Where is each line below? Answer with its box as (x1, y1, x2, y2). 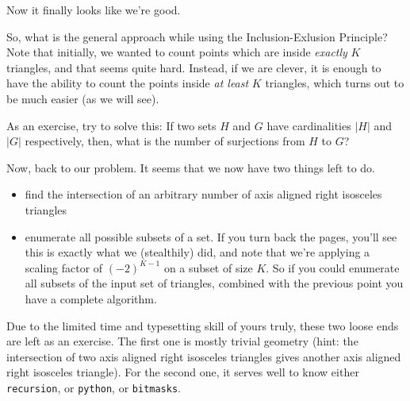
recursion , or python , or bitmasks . (6, 379, 182, 395)
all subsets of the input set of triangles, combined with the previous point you (25, 275, 404, 291)
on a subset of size (163, 259, 253, 276)
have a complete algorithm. (25, 290, 157, 307)
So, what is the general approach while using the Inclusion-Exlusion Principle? (6, 28, 388, 44)
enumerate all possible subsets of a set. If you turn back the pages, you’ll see (25, 228, 397, 245)
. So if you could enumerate (266, 259, 400, 276)
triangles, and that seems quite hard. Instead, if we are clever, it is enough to (6, 59, 381, 75)
